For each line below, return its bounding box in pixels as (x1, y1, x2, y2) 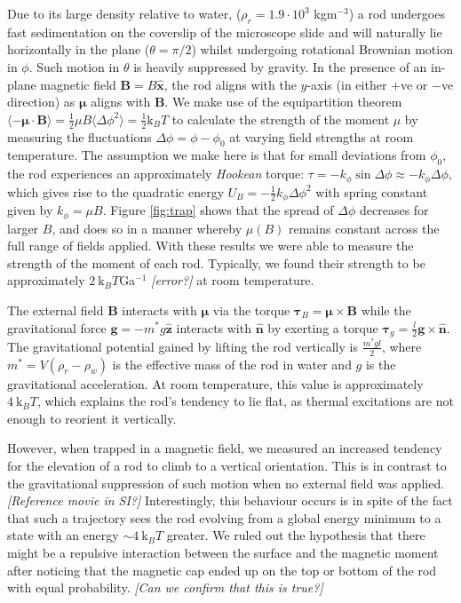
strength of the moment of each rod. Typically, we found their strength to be (7, 253, 425, 272)
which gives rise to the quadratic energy (7, 182, 225, 201)
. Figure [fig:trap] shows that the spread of (102, 201, 334, 219)
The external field (7, 300, 104, 319)
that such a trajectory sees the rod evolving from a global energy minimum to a (7, 508, 441, 527)
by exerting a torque (267, 318, 378, 337)
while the (361, 300, 411, 319)
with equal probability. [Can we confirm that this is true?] (7, 578, 323, 597)
